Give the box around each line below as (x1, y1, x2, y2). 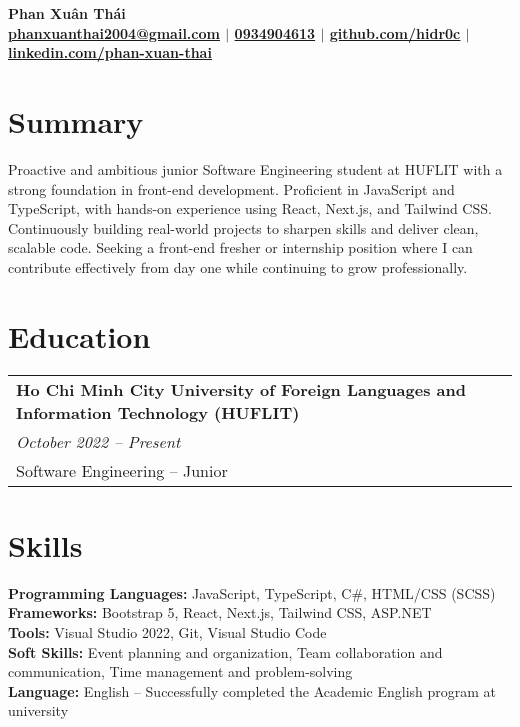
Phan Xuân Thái (8, 3, 126, 23)
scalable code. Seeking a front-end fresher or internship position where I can (8, 237, 473, 258)
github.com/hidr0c (329, 22, 461, 43)
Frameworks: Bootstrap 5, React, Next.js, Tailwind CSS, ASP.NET (8, 602, 432, 623)
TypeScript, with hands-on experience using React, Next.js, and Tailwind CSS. (8, 198, 492, 219)
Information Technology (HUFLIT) (16, 400, 300, 424)
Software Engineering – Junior (16, 458, 228, 482)
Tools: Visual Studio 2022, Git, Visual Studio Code (8, 621, 327, 642)
